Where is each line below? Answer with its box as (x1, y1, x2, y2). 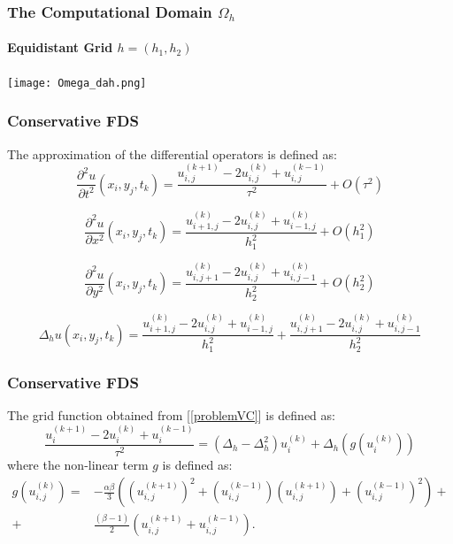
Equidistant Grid (7, 38, 113, 57)
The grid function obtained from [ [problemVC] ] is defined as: (7, 406, 335, 425)
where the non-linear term (7, 456, 149, 474)
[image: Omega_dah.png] (7, 76, 147, 89)
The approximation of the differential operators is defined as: (7, 144, 337, 163)
